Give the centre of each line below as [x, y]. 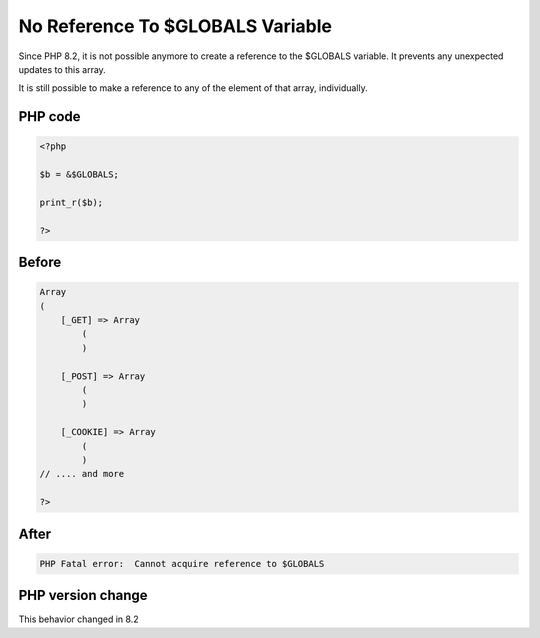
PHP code [49, 116]
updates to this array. [62, 69]
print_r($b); [71, 202]
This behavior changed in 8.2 [78, 619]
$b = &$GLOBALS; [79, 174]
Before [40, 262]
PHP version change [83, 595]
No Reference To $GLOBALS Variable [175, 26]
